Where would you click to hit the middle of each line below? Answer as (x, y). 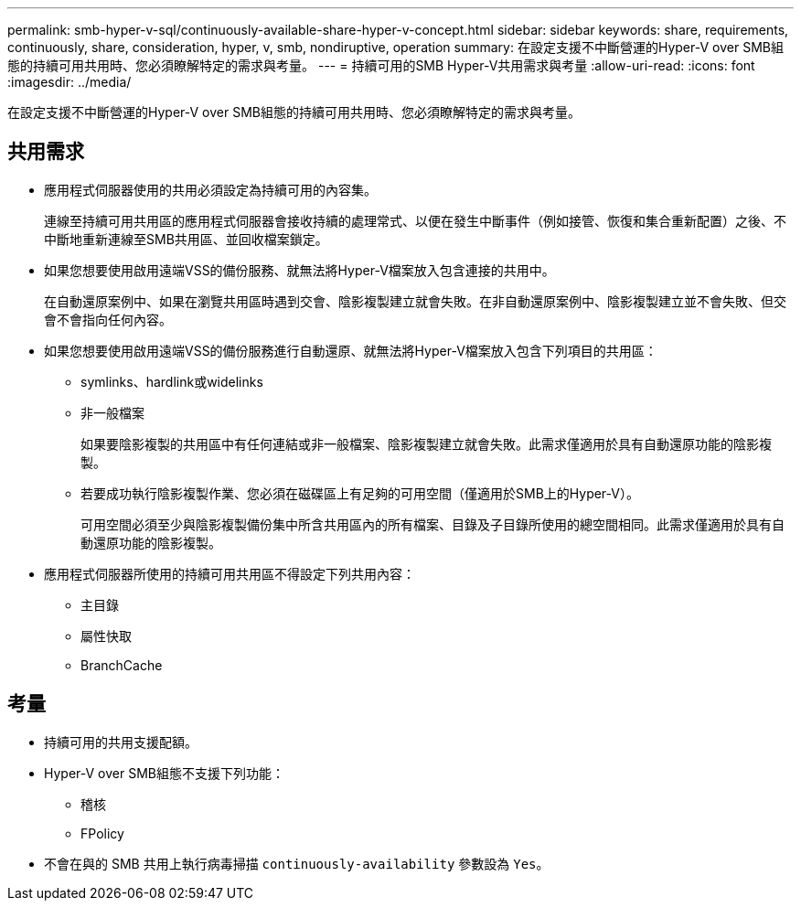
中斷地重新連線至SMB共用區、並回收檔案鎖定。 (186, 239)
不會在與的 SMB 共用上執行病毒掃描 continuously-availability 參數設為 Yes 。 (297, 863)
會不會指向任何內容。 (108, 319)
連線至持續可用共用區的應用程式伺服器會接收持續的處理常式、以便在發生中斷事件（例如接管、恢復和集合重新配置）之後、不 (415, 220)
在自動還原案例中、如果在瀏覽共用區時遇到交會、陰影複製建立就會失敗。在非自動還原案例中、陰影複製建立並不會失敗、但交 (415, 301)
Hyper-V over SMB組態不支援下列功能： (164, 773)
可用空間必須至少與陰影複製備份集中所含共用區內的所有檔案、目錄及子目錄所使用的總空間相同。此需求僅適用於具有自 (433, 524)
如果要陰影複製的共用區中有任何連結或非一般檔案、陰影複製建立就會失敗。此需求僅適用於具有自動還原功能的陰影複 (426, 443)
